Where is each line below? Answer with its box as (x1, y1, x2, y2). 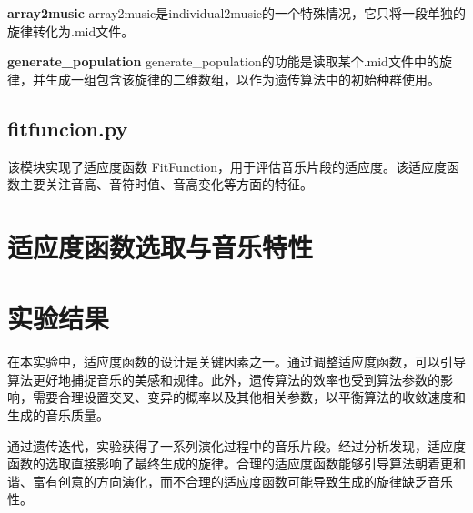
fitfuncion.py (7, 114, 128, 142)
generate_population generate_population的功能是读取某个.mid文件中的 (7, 52, 439, 71)
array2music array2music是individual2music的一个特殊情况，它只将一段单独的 (7, 4, 467, 22)
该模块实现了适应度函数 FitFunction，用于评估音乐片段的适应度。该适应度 (7, 156, 448, 176)
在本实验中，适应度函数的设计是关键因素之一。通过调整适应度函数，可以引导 (7, 352, 466, 371)
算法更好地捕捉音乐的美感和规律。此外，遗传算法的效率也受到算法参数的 (7, 369, 440, 388)
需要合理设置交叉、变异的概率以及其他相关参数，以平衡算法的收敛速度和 (32, 387, 466, 407)
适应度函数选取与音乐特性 (7, 227, 314, 265)
